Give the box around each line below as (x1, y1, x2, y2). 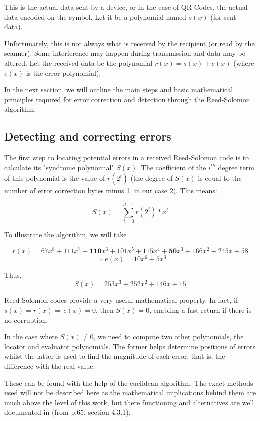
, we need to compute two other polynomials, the (93, 331, 244, 342)
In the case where (4, 331, 58, 342)
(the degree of (130, 173, 173, 183)
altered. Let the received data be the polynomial (4, 57, 153, 68)
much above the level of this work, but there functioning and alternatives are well (4, 397, 254, 407)
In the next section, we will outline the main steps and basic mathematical (4, 84, 233, 95)
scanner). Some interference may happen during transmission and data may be (4, 48, 245, 58)
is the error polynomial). (26, 67, 101, 78)
